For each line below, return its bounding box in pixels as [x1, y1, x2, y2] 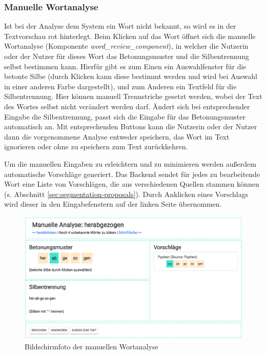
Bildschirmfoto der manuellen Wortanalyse [25, 341, 158, 351]
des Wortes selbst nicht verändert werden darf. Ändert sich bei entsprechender [4, 101, 250, 111]
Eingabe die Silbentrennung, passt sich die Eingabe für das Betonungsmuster [4, 111, 245, 122]
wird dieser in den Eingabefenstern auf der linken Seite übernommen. [4, 199, 222, 209]
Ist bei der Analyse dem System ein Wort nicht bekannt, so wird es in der [4, 21, 236, 31]
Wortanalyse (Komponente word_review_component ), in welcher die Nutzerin [4, 41, 249, 51]
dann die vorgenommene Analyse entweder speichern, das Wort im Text [4, 131, 230, 142]
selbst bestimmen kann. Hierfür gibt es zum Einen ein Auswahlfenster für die [4, 61, 247, 71]
